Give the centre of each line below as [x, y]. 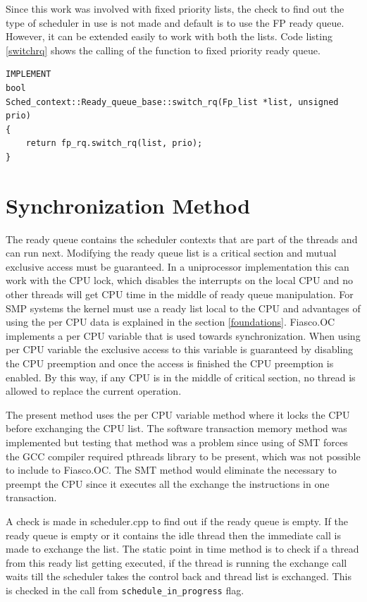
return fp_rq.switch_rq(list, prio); [114, 143]
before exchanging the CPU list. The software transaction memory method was [176, 428]
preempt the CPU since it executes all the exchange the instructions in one [168, 483]
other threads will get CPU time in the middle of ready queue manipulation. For [180, 294]
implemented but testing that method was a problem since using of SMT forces [177, 442]
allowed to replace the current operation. [94, 391]
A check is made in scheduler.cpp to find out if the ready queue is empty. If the [177, 521]
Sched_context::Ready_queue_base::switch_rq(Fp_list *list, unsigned [172, 102]
